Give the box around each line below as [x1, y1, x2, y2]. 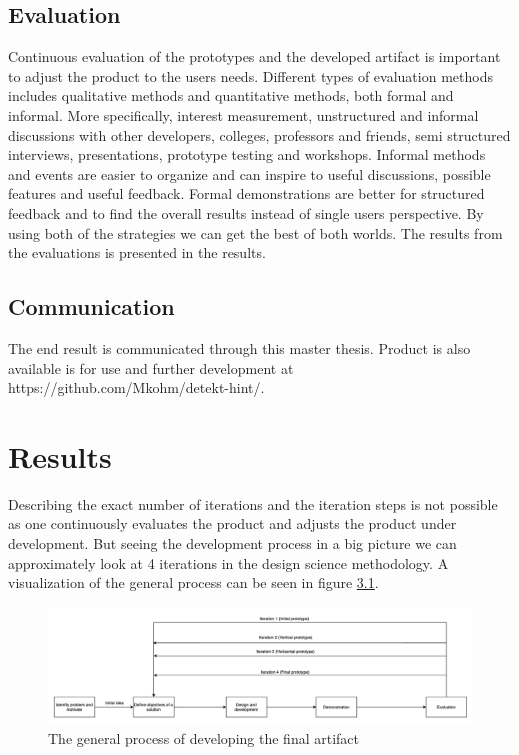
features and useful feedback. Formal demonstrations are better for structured [8, 183, 485, 204]
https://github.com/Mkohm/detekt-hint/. [8, 377, 265, 398]
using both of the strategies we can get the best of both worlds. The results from [8, 222, 503, 243]
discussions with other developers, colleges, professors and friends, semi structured [8, 124, 511, 145]
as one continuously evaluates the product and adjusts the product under [8, 513, 457, 534]
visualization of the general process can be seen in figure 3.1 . [8, 572, 379, 593]
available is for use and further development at [8, 357, 294, 378]
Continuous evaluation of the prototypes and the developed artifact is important [8, 46, 501, 67]
